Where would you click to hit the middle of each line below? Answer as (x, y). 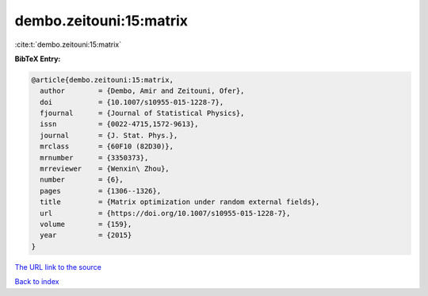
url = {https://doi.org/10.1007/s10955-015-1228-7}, (165, 213)
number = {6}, (82, 180)
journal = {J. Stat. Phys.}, (109, 135)
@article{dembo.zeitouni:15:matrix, (103, 80)
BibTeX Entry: (38, 59)
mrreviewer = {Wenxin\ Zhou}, (105, 169)
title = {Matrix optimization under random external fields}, (180, 202)
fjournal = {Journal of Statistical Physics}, (142, 113)
